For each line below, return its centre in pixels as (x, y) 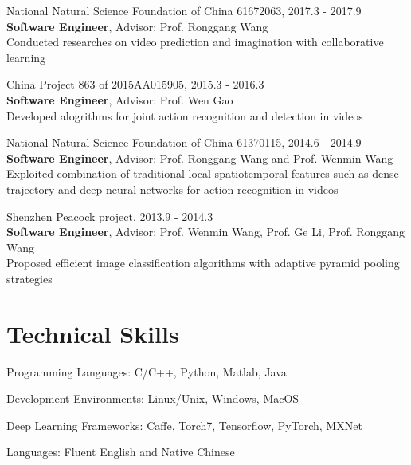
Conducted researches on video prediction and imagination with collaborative (195, 42)
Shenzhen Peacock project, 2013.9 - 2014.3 (110, 216)
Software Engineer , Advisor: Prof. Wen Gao (120, 99)
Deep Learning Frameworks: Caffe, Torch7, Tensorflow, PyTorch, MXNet (184, 425)
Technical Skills (93, 333)
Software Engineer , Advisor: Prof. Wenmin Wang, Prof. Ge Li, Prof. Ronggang (206, 232)
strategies (29, 278)
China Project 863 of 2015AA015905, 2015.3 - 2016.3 (135, 84)
